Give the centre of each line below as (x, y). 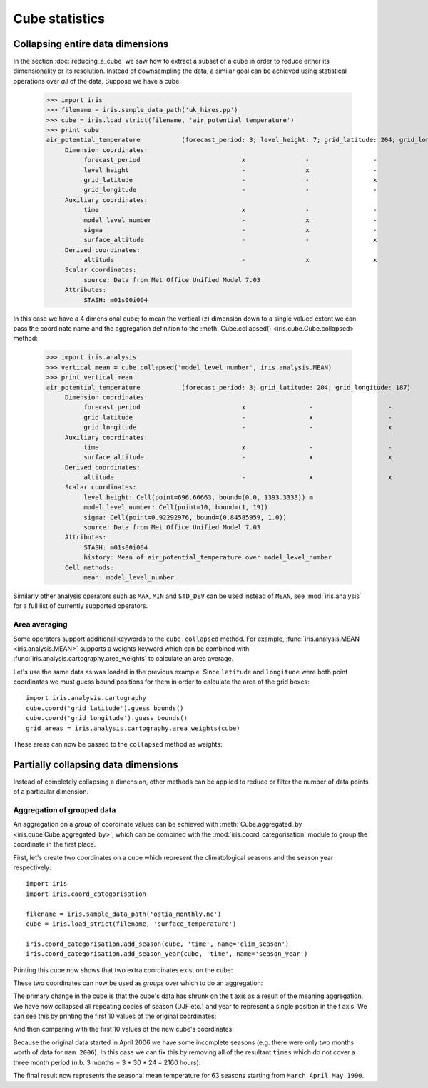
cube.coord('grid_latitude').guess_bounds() (105, 708)
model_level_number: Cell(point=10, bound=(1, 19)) (175, 508)
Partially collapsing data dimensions (96, 764)
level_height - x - (230, 170)
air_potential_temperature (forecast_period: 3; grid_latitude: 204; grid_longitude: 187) (229, 387)
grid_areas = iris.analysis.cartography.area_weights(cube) (133, 728)
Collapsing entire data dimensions (91, 44)
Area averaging (40, 624)
